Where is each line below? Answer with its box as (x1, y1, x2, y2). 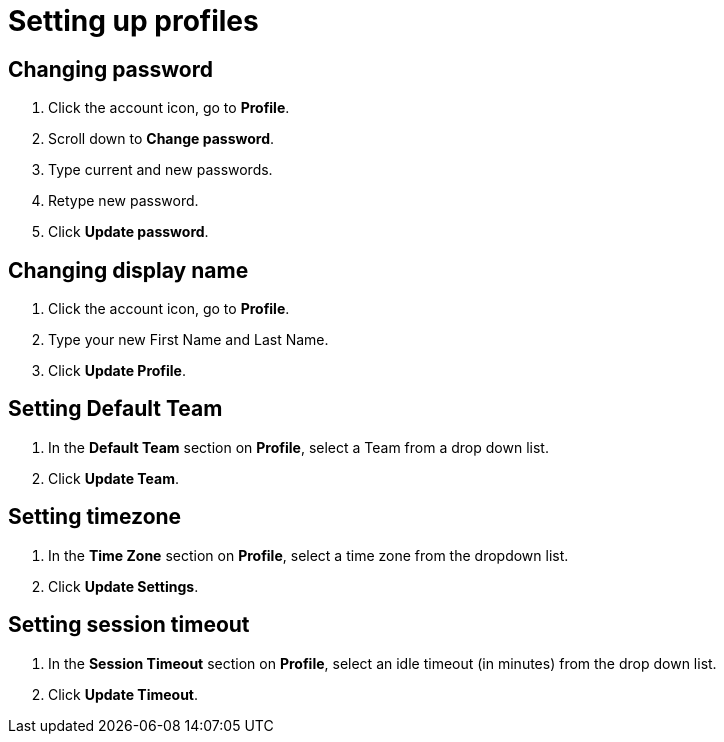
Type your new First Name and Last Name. (48, 331, 329, 349)
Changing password (8, 56, 214, 82)
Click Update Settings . (48, 577, 199, 595)
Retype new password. (48, 192, 199, 210)
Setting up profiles (8, 4, 259, 38)
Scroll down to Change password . (48, 130, 275, 148)
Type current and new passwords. (48, 161, 273, 179)
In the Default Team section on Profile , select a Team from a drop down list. (48, 438, 549, 456)
